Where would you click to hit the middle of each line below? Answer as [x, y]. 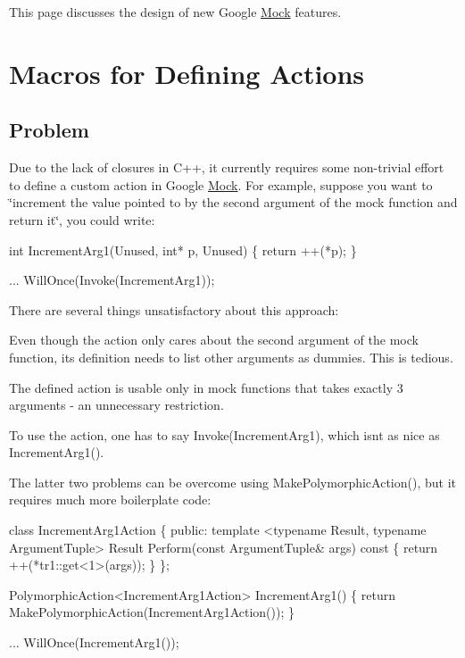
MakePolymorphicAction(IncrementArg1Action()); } [152, 612]
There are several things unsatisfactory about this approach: [174, 309]
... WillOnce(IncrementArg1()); [94, 642]
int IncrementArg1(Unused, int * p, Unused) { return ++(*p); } [183, 250]
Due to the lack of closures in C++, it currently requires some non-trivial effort [227, 167]
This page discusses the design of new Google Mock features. [175, 12]
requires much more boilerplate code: [110, 500]
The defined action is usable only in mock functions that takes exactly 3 [206, 387]
